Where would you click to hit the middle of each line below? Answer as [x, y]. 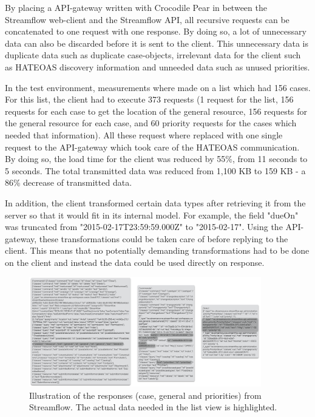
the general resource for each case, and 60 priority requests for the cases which [151, 123]
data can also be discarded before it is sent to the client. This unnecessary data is [157, 43]
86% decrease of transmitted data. [69, 182]
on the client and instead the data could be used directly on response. [135, 262]
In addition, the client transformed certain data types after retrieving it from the [155, 202]
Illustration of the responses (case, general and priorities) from [145, 395]
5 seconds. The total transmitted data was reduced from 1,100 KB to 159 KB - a [155, 170]
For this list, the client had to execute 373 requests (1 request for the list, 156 [149, 99]
